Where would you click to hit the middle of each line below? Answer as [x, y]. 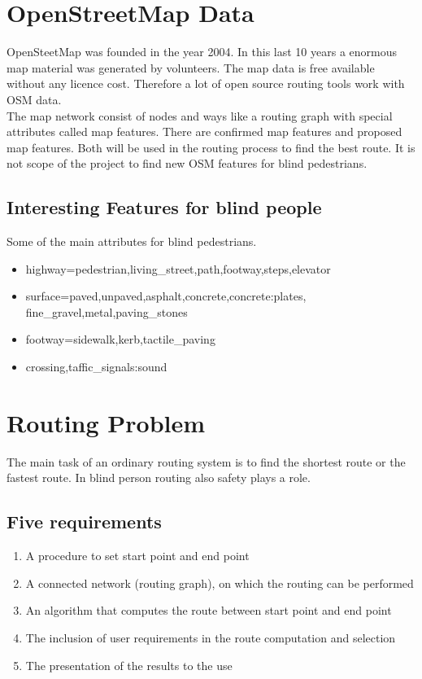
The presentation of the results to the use [129, 665]
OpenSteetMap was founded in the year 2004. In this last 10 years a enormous [202, 52]
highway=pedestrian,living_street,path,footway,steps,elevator [178, 268]
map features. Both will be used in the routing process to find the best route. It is [211, 147]
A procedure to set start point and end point [137, 556]
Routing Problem [106, 422]
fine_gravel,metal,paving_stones [107, 311]
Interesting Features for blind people [164, 207]
